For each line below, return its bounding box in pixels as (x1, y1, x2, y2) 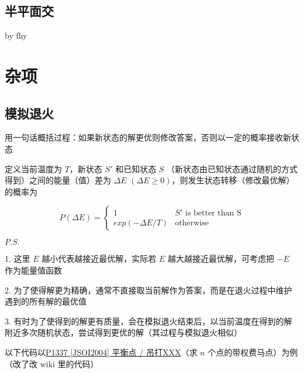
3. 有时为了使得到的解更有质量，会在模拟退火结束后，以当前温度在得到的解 (5, 314, 292, 327)
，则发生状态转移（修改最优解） (171, 174, 295, 186)
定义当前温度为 (5, 162, 62, 174)
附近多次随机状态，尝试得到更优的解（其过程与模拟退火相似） (5, 326, 242, 338)
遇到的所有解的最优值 (5, 295, 87, 307)
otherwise (175, 218, 209, 227)
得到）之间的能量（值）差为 (5, 174, 111, 186)
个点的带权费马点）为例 (208, 345, 298, 358)
